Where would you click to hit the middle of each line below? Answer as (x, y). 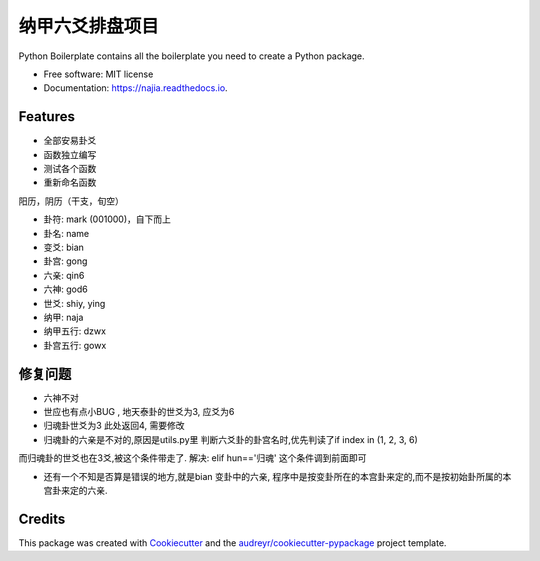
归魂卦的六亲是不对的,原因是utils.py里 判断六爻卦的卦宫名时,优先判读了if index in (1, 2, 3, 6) (231, 439)
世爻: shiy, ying (74, 303)
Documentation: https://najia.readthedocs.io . (136, 88)
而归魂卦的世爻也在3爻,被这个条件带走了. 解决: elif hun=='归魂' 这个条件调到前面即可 (192, 458)
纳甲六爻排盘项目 (89, 26)
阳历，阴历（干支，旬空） (71, 201)
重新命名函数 (70, 182)
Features (46, 116)
